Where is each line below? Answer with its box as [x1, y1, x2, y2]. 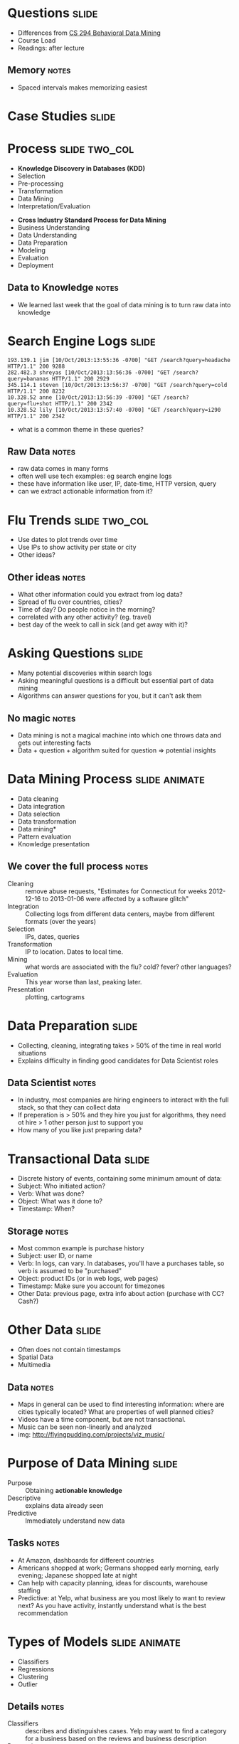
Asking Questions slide [7, 645, 144, 661]
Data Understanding [17, 230, 77, 239]
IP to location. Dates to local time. [25, 947, 124, 956]
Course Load [17, 36, 56, 44]
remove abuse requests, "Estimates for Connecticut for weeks [25, 887, 208, 895]
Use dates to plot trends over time [17, 536, 118, 544]
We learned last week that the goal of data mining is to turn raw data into [17, 300, 231, 309]
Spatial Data [17, 1353, 53, 1361]
